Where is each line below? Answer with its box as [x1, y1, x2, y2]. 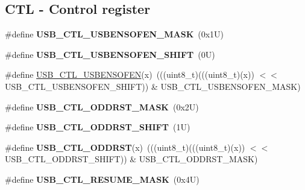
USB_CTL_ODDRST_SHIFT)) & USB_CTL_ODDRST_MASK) [5, 153, 258, 165]
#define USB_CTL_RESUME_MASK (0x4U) [5, 173, 200, 185]
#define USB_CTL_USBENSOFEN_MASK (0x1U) [5, 28, 224, 40]
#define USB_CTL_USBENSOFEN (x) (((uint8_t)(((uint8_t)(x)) [5, 68, 254, 81]
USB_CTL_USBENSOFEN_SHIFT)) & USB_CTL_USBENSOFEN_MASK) [5, 80, 301, 92]
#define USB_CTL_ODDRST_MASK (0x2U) [5, 100, 199, 113]
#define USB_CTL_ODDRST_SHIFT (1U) [5, 121, 190, 133]
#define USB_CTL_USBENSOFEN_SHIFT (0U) [5, 48, 215, 60]
